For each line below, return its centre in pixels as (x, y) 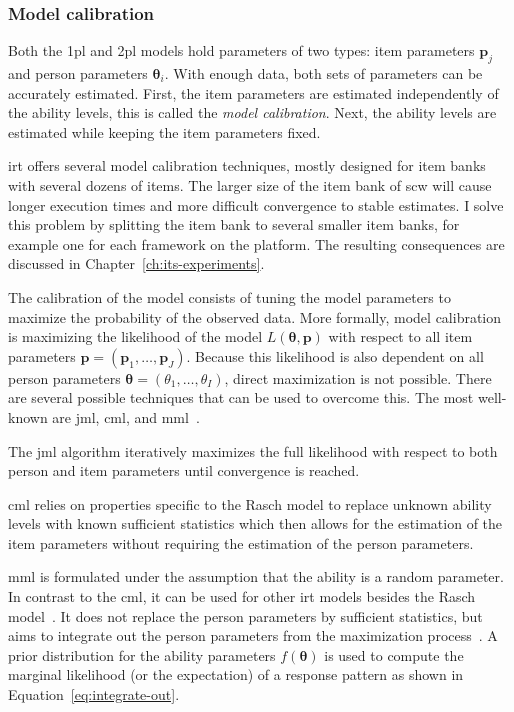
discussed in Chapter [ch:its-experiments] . (136, 263)
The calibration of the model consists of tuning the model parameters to (229, 296)
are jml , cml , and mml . (126, 416)
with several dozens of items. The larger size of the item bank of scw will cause (250, 184)
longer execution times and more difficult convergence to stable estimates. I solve (256, 204)
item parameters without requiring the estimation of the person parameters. (241, 542)
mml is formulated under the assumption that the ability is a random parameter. (256, 576)
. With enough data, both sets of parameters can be (323, 73)
